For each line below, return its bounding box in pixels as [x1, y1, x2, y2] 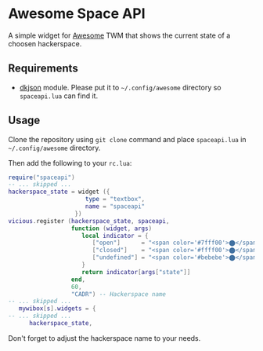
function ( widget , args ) [70, 225, 153, 232]
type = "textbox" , [85, 196, 146, 203]
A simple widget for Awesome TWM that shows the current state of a [8, 31, 231, 40]
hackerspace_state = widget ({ [8, 188, 110, 196]
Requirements [8, 62, 78, 75]
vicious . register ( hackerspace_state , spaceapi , [8, 217, 170, 225]
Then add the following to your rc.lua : [8, 158, 132, 167]
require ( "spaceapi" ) [8, 174, 76, 181]
